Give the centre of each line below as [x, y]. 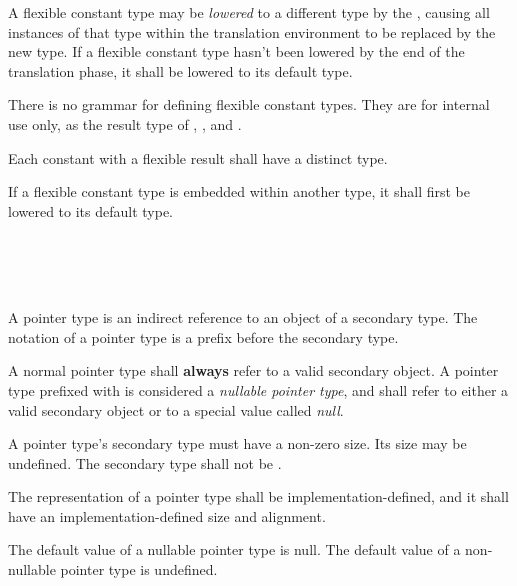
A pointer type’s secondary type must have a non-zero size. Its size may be [237, 443]
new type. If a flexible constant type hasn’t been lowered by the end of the [236, 51]
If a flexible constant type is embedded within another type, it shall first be [239, 191]
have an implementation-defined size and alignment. [167, 515]
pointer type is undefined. [139, 569]
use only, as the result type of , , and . [125, 123]
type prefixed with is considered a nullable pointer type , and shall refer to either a [258, 389]
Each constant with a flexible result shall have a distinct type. [198, 157]
